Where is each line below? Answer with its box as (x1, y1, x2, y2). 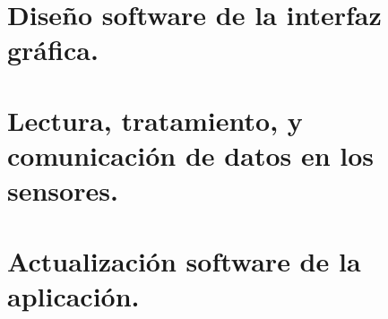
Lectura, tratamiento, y (7, 101, 303, 138)
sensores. (7, 172, 118, 209)
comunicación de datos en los (7, 136, 375, 173)
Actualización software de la (7, 242, 361, 279)
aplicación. (7, 277, 140, 314)
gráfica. (7, 31, 99, 68)
